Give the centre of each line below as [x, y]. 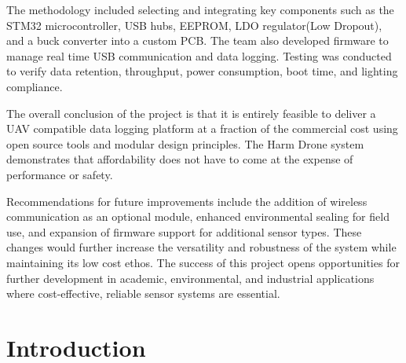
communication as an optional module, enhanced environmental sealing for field [198, 216]
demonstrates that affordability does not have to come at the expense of [180, 159]
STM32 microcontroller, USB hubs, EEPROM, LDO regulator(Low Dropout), [194, 25]
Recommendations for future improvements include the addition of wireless [187, 201]
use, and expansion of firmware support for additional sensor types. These [184, 231]
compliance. [35, 86]
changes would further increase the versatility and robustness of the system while [201, 247]
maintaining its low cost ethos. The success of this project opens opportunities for [203, 262]
